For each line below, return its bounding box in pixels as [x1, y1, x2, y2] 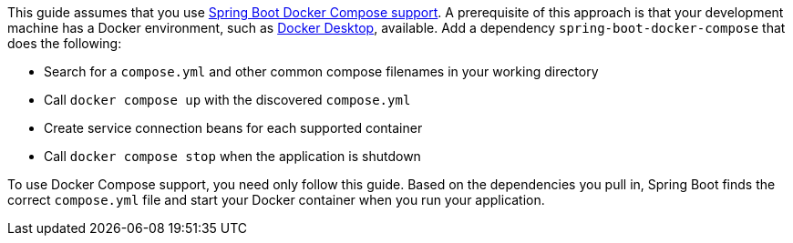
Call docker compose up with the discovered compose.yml [44, 92, 411, 107]
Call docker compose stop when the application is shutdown [44, 148, 421, 164]
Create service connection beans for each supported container [44, 120, 423, 136]
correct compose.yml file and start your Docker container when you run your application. [7, 192, 545, 208]
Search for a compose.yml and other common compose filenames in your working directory [44, 64, 599, 79]
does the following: [7, 35, 122, 51]
